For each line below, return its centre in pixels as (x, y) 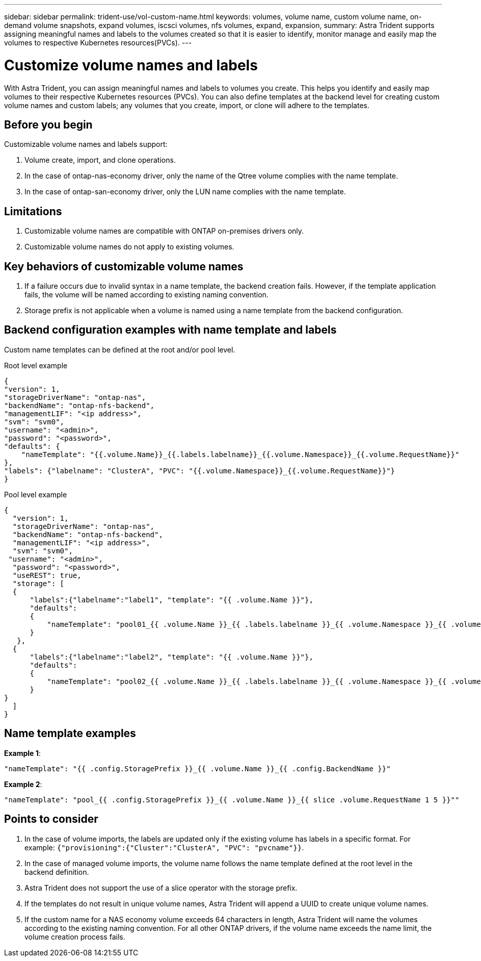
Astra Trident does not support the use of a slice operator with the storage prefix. (161, 888)
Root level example (36, 365)
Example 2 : (23, 784)
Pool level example (36, 494)
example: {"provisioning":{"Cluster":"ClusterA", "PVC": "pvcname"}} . (164, 847)
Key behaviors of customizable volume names (124, 266)
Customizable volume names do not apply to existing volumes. (129, 247)
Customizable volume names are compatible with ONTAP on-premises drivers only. (164, 231)
